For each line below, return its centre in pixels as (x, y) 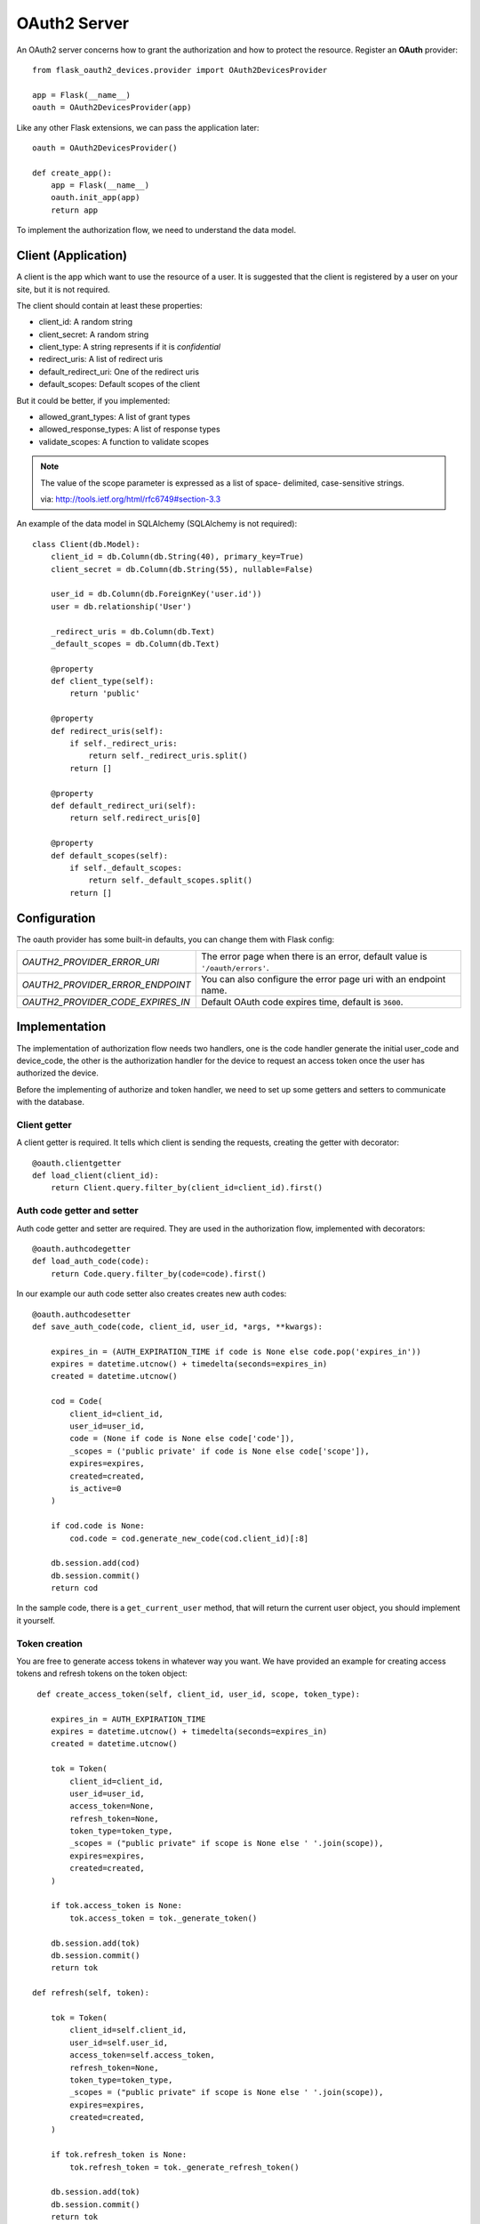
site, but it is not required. (63, 289)
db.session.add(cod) (95, 1563)
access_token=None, (112, 1806)
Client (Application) (72, 256)
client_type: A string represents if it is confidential (130, 347)
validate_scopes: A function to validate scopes (124, 441)
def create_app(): (72, 173)
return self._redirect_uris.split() (168, 756)
